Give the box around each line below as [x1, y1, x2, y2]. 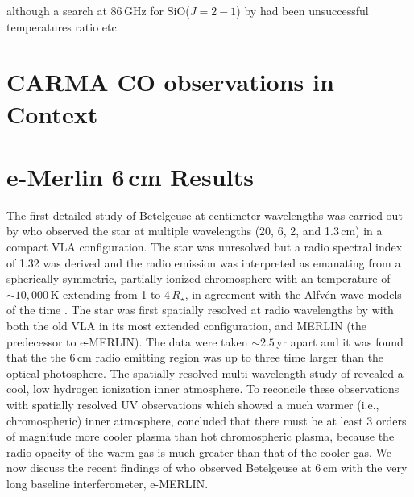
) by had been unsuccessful [236, 2, 369, 19]
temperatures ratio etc [6, 18, 117, 35]
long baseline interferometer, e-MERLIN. [6, 474, 209, 491]
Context [6, 97, 98, 130]
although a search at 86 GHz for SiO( [6, 2, 190, 19]
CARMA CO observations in [6, 65, 334, 98]
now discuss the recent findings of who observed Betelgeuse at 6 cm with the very [6, 459, 408, 476]
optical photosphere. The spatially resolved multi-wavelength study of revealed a [6, 364, 404, 381]
